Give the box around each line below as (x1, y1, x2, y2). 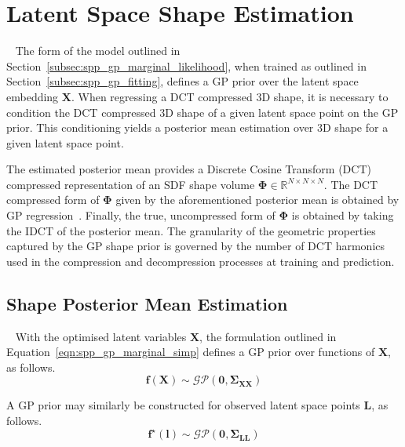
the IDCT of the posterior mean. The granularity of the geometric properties (6, 222, 376, 238)
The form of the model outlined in (15, 42, 181, 59)
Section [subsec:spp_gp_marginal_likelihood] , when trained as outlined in (6, 57, 367, 74)
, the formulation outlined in (199, 328, 337, 344)
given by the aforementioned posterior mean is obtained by (115, 191, 400, 208)
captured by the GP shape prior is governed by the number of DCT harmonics (6, 238, 385, 254)
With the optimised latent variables (15, 328, 187, 344)
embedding (6, 88, 59, 104)
